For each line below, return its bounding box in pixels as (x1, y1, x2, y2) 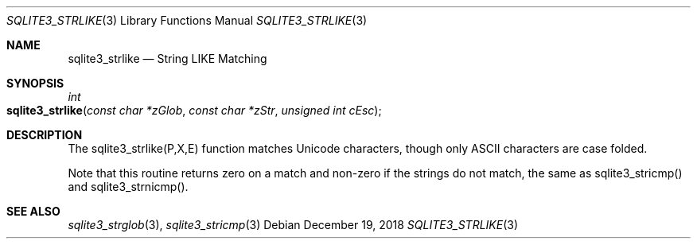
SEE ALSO (6, 204, 60, 218)
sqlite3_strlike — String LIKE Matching (68, 52, 267, 65)
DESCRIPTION (6, 128, 83, 142)
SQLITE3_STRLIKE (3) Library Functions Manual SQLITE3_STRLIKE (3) (6, 14, 368, 27)
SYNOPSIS (6, 76, 64, 90)
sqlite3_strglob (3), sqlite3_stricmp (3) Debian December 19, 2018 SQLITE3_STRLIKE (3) (68, 218, 519, 231)
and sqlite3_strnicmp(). (68, 180, 189, 193)
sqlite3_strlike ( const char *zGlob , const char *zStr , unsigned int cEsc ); (6, 103, 382, 117)
